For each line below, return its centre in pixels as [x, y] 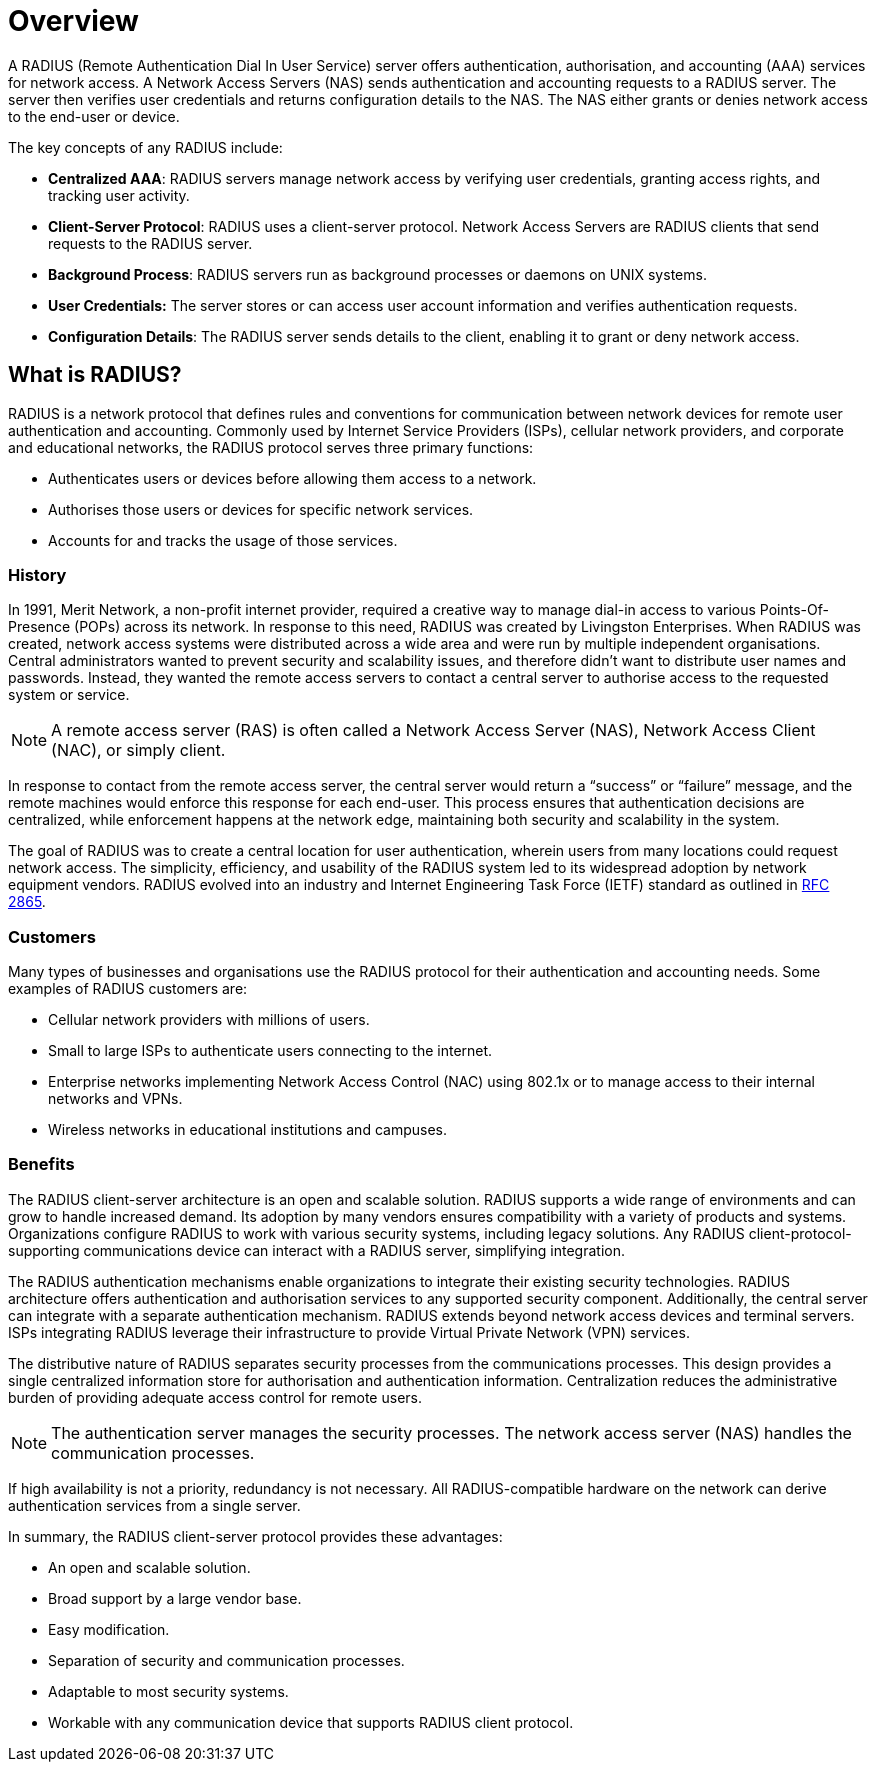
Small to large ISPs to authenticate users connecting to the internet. [270, 1051]
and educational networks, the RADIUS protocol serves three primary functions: [271, 447]
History [37, 574]
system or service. [69, 695]
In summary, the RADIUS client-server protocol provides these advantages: [255, 1536]
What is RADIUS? [95, 375]
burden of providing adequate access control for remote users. [215, 1397]
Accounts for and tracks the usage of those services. [223, 540]
